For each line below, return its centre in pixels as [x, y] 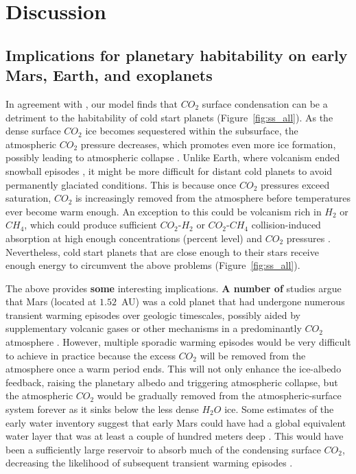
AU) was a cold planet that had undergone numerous [233, 301]
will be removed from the [253, 355]
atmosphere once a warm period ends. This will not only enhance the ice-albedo [174, 369]
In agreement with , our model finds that [92, 103]
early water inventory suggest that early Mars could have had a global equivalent [176, 422]
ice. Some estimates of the [279, 409]
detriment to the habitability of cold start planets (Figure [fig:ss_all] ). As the [169, 117]
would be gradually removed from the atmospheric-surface [219, 395]
